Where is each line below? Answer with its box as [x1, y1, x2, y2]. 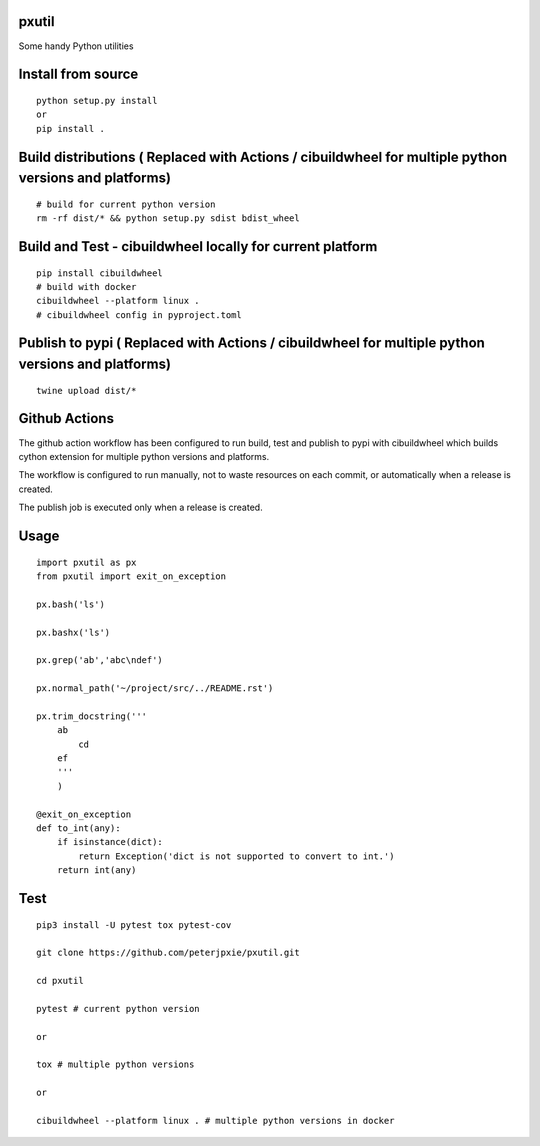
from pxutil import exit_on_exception [36, 570, 227, 582]
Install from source [18, 66, 139, 83]
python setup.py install [36, 95, 158, 106]
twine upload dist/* [36, 385, 137, 396]
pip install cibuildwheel [36, 267, 164, 279]
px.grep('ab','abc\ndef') [36, 655, 164, 666]
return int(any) [56, 865, 137, 876]
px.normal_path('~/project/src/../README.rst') [36, 683, 274, 694]
